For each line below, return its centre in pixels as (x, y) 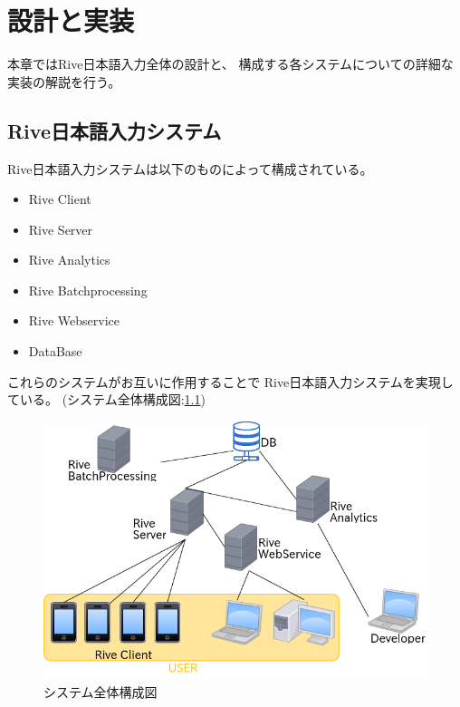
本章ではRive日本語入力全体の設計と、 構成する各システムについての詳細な (230, 64)
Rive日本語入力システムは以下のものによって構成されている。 (190, 168)
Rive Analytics (69, 260)
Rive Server (61, 229)
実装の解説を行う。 (64, 81)
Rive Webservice (74, 320)
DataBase (55, 351)
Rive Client (60, 199)
